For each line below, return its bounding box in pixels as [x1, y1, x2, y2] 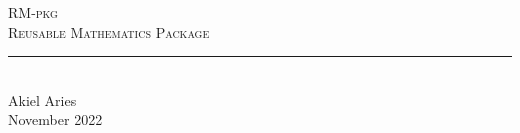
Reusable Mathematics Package [8, 21, 210, 42]
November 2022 [8, 109, 103, 130]
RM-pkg [8, 2, 58, 22]
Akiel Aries [8, 89, 77, 110]
